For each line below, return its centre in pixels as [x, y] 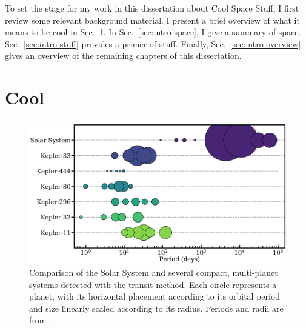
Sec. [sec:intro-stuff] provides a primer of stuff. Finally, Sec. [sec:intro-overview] [153, 43]
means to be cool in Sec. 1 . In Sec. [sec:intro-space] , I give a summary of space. [153, 32]
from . [41, 320]
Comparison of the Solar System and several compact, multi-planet [154, 272]
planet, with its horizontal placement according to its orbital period [155, 296]
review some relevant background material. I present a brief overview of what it [152, 20]
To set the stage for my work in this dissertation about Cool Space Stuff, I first [152, 8]
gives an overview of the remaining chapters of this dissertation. [123, 55]
